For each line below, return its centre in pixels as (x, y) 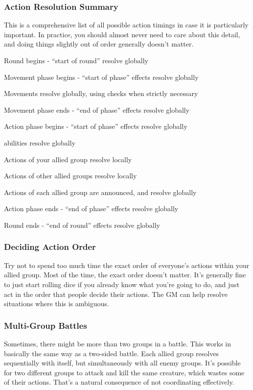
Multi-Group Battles (46, 325)
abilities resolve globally (40, 142)
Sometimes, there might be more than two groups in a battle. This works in (117, 343)
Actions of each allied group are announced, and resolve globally (100, 192)
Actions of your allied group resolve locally (68, 159)
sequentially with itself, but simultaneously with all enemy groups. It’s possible (122, 363)
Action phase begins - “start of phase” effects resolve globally (96, 126)
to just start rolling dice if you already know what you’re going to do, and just (122, 284)
